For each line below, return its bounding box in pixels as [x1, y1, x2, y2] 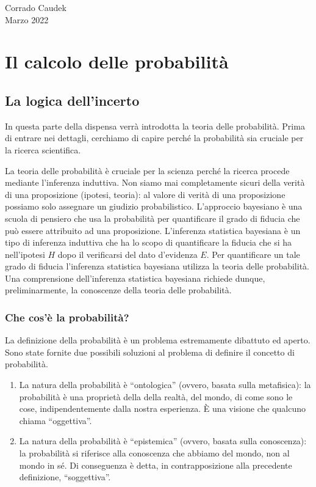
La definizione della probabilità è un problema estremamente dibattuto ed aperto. [5, 334, 311, 346]
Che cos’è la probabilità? [5, 310, 129, 324]
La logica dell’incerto [5, 90, 140, 109]
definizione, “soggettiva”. [19, 471, 111, 483]
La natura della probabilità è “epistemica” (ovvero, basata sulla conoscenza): [19, 434, 307, 447]
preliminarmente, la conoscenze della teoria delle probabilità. [5, 284, 232, 296]
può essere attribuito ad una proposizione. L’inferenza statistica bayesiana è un [5, 224, 301, 236]
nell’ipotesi [5, 247, 45, 260]
